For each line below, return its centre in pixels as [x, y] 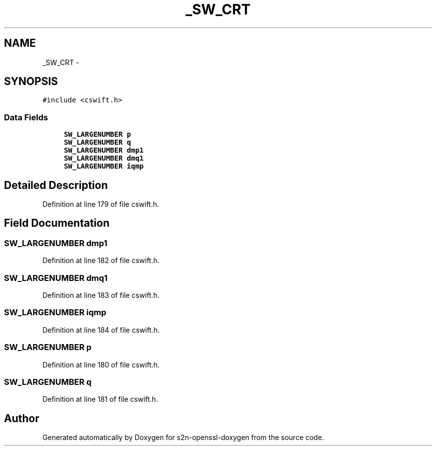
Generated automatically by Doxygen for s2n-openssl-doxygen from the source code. [183, 438]
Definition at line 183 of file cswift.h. [101, 295]
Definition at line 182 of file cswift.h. [101, 261]
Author [22, 418]
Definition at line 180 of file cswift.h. [101, 364]
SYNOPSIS [31, 82]
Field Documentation [57, 223]
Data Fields [26, 117]
